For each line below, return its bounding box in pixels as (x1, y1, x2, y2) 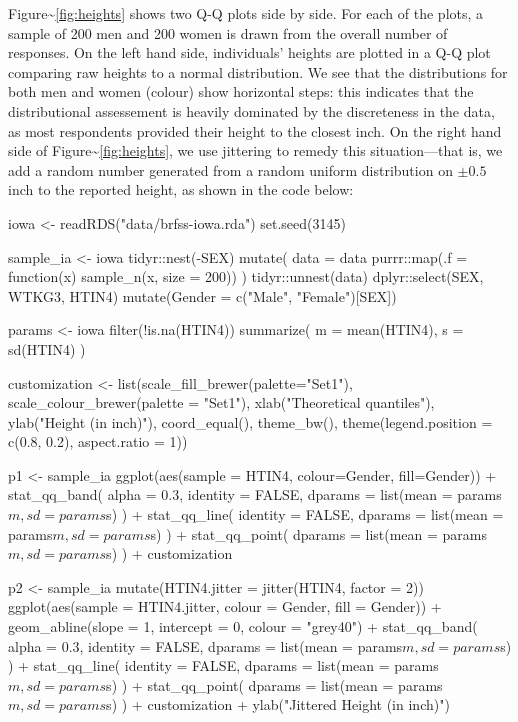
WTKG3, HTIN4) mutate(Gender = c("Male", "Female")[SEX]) (8, 285, 397, 306)
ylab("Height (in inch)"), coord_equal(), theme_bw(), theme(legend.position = (8, 411, 493, 432)
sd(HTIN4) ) (8, 338, 86, 359)
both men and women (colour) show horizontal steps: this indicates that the (8, 81, 474, 102)
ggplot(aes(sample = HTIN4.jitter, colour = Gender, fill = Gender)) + (8, 596, 442, 617)
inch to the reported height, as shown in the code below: (8, 179, 354, 200)
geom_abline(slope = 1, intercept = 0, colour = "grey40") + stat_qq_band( (8, 616, 478, 637)
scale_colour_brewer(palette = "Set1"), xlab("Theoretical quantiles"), (8, 392, 435, 413)
